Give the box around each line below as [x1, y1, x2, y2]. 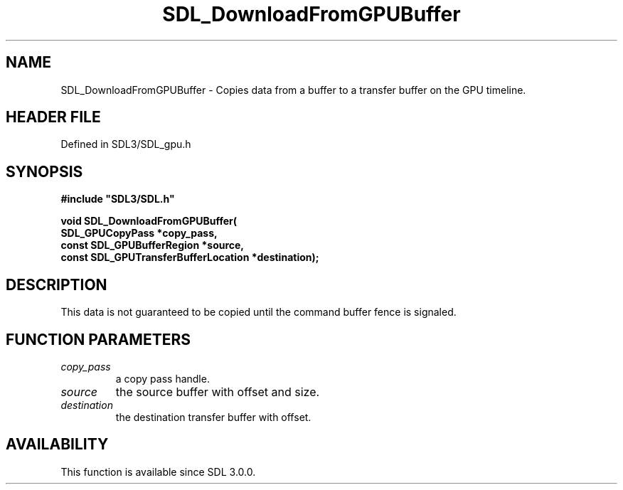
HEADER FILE [6, 108, 101, 127]
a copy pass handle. [115, 372, 210, 385]
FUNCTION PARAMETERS [6, 330, 191, 348]
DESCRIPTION [6, 275, 107, 294]
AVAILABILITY [6, 435, 109, 454]
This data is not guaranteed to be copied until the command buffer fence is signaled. [60, 306, 457, 319]
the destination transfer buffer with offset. [115, 410, 311, 423]
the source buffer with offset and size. [115, 384, 320, 399]
